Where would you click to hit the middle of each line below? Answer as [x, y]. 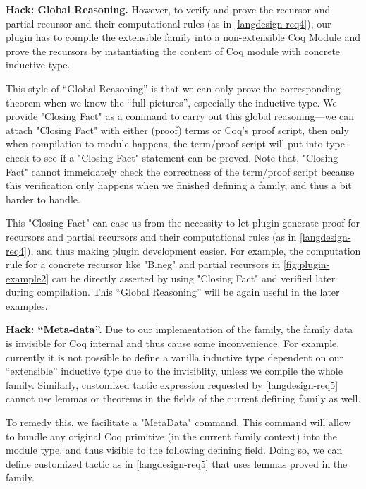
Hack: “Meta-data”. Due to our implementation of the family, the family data [179, 329]
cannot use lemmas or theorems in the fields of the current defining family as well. [183, 398]
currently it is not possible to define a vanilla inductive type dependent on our [175, 357]
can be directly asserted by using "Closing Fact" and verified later [194, 278]
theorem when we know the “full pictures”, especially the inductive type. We [171, 102]
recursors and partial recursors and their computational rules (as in [151, 236]
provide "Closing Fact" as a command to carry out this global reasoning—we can [180, 116]
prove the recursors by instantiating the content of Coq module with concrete [173, 50]
